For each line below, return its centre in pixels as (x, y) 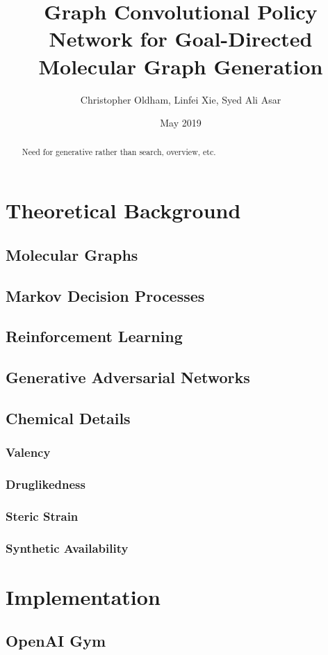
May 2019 (181, 123)
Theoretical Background (123, 210)
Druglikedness (46, 484)
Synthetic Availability (67, 548)
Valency (28, 452)
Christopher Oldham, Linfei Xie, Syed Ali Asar (181, 99)
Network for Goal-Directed (181, 39)
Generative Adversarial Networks (128, 377)
